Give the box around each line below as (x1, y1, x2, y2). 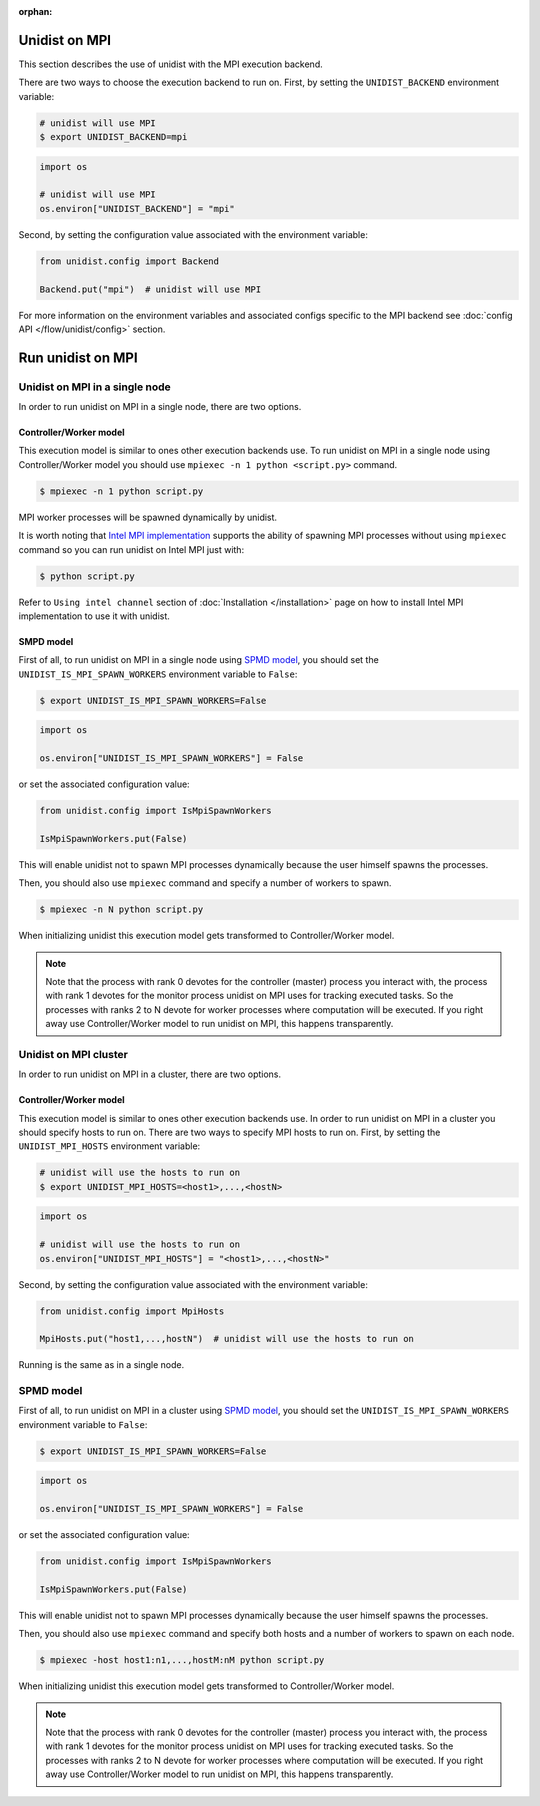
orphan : (18, 6, 53, 17)
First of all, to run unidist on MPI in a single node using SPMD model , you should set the (18, 654, 379, 666)
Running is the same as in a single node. (18, 1359, 185, 1371)
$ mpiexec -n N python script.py (39, 904, 204, 915)
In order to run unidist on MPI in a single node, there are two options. (18, 401, 302, 413)
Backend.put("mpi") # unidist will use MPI (39, 283, 262, 295)
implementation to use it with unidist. (18, 610, 170, 622)
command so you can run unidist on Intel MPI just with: (18, 543, 245, 555)
